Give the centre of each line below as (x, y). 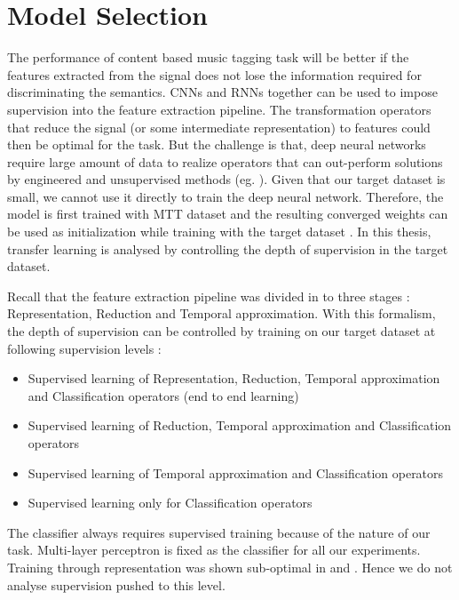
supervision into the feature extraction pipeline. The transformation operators (219, 109)
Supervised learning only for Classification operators (170, 503)
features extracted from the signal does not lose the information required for (214, 74)
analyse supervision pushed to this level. (116, 584)
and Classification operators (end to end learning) (163, 395)
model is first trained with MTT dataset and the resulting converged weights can (228, 214)
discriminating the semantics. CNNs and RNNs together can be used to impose (222, 92)
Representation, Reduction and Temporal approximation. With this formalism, (222, 313)
